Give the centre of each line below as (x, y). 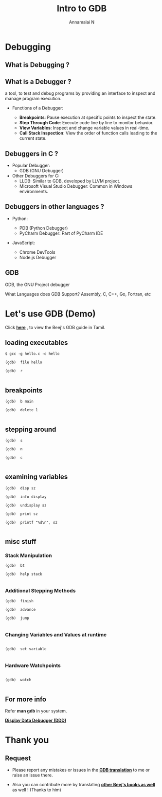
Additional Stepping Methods (40, 591)
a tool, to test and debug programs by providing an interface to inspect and (80, 93)
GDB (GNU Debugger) (42, 170)
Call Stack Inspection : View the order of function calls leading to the (88, 133)
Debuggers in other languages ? (55, 207)
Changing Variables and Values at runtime (56, 635)
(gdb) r (14, 371)
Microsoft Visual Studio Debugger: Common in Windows (76, 186)
